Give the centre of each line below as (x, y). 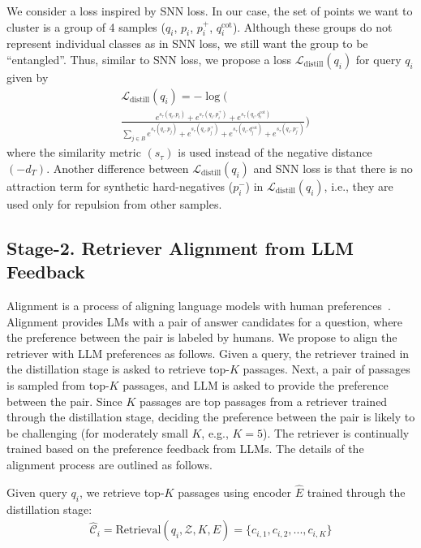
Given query (37, 492)
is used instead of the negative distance (275, 152)
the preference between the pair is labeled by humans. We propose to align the (202, 337)
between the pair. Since (64, 401)
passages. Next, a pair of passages (326, 369)
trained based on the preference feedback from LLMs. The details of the (185, 449)
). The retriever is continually (336, 432)
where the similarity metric (74, 152)
